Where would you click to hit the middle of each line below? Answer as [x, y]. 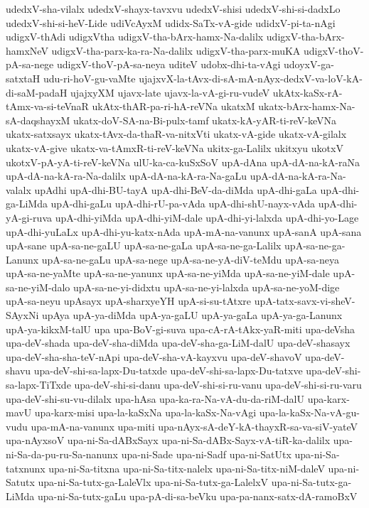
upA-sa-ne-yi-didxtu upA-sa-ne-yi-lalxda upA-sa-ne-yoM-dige [206, 287]
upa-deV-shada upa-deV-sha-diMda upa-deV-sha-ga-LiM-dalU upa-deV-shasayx [178, 343]
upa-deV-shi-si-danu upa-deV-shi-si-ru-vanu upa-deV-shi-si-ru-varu [218, 385]
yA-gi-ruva [29, 217]
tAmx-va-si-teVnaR [47, 106]
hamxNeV [27, 50]
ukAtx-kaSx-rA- [307, 92]
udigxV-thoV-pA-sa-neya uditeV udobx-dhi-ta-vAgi [169, 64]
